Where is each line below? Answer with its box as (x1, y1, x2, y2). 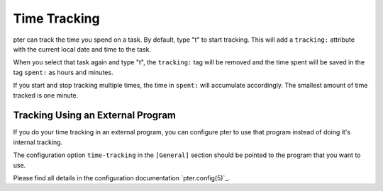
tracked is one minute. (13, 91, 79, 99)
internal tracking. (13, 138, 63, 146)
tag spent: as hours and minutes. (13, 68, 113, 76)
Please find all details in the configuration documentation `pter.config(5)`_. (13, 173, 231, 182)
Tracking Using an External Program (13, 110, 177, 122)
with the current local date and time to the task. (13, 45, 152, 53)
